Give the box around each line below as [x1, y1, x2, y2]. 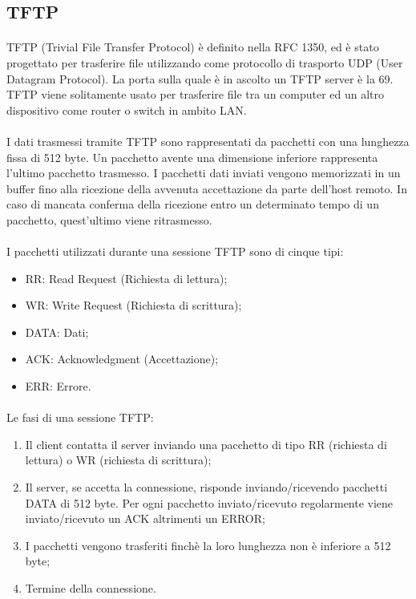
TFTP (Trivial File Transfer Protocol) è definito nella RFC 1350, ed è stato [6, 38, 379, 55]
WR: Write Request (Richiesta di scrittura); [25, 297, 242, 314]
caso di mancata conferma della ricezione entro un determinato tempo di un [6, 196, 379, 212]
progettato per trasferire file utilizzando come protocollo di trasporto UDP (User [6, 54, 403, 71]
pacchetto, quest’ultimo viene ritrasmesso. [6, 211, 212, 228]
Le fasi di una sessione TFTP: [6, 409, 154, 426]
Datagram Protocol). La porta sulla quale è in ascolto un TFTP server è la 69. [6, 70, 394, 87]
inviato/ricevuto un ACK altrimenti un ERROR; [25, 510, 265, 527]
